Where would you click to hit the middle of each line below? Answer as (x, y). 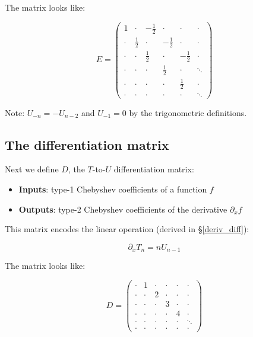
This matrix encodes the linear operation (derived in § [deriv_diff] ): (127, 229)
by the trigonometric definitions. (188, 112)
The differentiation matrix (87, 144)
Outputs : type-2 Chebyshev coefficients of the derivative (123, 209)
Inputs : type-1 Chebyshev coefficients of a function (113, 189)
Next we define (32, 169)
